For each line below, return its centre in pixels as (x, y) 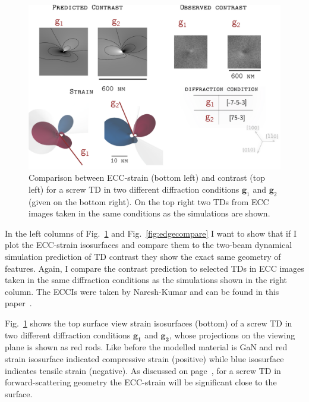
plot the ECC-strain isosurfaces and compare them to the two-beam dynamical (149, 245)
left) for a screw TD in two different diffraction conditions (134, 189)
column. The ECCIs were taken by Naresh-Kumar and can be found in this (142, 291)
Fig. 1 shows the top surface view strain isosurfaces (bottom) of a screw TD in (149, 323)
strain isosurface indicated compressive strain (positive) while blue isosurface (144, 358)
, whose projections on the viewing (232, 335)
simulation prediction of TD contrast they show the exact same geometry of (143, 256)
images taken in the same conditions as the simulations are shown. (149, 213)
